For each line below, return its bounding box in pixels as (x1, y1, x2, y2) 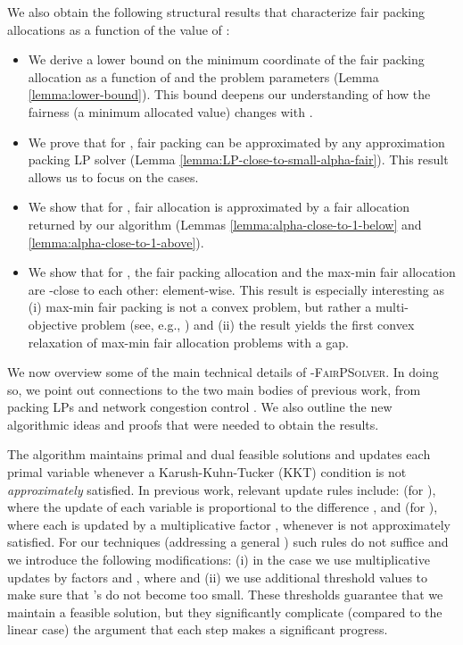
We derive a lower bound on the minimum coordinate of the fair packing (28, 50, 425, 69)
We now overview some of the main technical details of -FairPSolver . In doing (7, 363, 439, 381)
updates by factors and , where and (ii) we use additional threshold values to (7, 567, 428, 586)
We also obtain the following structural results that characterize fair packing (7, 3, 426, 21)
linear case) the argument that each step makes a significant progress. (7, 620, 388, 639)
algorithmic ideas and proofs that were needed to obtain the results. (7, 415, 379, 433)
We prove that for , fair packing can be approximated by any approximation (28, 132, 445, 151)
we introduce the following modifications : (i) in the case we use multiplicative (7, 550, 430, 569)
